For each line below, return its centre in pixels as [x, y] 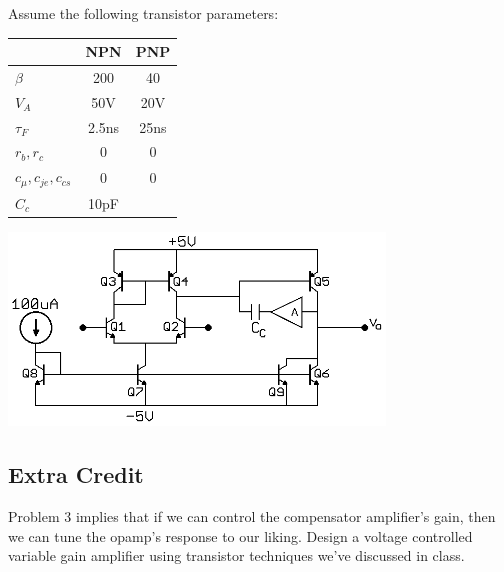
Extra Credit [76, 474]
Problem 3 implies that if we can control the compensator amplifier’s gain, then [252, 516]
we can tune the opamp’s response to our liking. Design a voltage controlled [240, 535]
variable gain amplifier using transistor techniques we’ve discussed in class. [236, 555]
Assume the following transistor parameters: [143, 13]
